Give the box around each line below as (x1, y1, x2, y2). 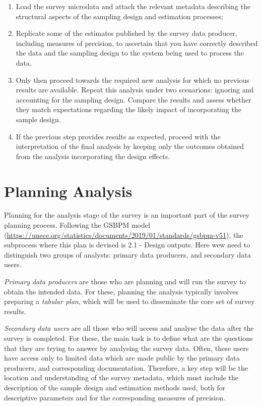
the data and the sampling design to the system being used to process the (16, 47, 244, 58)
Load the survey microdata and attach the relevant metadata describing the (16, 1, 251, 11)
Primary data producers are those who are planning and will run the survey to (4, 276, 246, 286)
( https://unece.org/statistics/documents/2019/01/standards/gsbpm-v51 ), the (4, 229, 243, 240)
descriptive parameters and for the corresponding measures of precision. (4, 392, 226, 402)
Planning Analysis (4, 180, 133, 201)
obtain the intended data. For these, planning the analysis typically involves (4, 286, 238, 296)
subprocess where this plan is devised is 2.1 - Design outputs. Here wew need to (4, 239, 250, 250)
